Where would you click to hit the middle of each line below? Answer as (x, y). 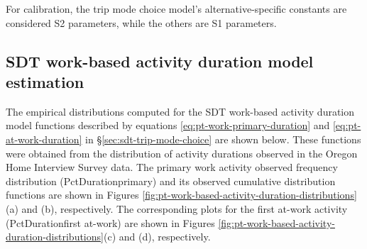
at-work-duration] (44, 139)
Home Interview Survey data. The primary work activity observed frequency (172, 167)
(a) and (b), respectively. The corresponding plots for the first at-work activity (177, 208)
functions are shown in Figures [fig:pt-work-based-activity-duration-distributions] (181, 195)
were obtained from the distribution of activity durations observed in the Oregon (182, 153)
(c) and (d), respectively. (157, 237)
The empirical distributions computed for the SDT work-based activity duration (180, 111)
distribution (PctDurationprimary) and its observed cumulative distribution (171, 181)
